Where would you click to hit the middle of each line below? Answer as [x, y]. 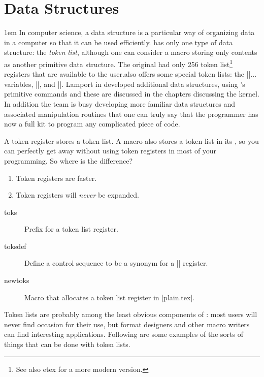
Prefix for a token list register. [71, 229]
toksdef [15, 246]
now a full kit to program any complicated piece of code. [92, 124]
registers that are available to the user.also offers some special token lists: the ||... [130, 74]
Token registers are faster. [56, 178]
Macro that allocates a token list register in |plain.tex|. [110, 297]
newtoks [17, 280]
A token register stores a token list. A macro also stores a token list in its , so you [131, 140]
